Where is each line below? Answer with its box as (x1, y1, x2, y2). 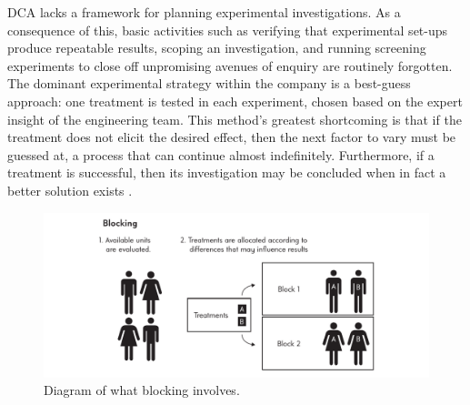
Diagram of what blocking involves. (44, 380, 240, 400)
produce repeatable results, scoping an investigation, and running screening (7, 38, 426, 57)
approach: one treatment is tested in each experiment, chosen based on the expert (7, 91, 463, 110)
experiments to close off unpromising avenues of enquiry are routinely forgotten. (7, 56, 453, 75)
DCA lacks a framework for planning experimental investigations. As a (7, 3, 401, 21)
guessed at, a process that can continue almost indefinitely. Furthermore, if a (7, 145, 435, 164)
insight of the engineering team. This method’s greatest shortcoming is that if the (7, 109, 462, 128)
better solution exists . (7, 180, 133, 199)
